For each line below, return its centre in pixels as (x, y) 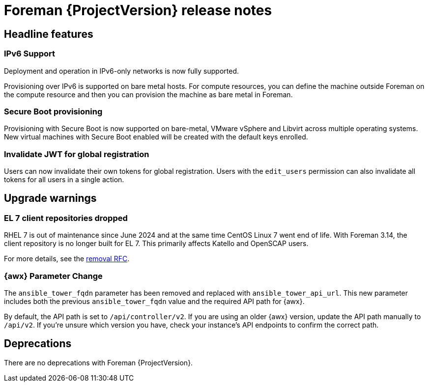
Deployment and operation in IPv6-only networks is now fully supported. (121, 71)
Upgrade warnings (50, 198)
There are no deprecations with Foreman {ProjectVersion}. (99, 362)
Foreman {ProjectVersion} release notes (138, 10)
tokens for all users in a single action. (64, 180)
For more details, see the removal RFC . (67, 259)
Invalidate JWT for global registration (77, 154)
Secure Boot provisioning (53, 111)
